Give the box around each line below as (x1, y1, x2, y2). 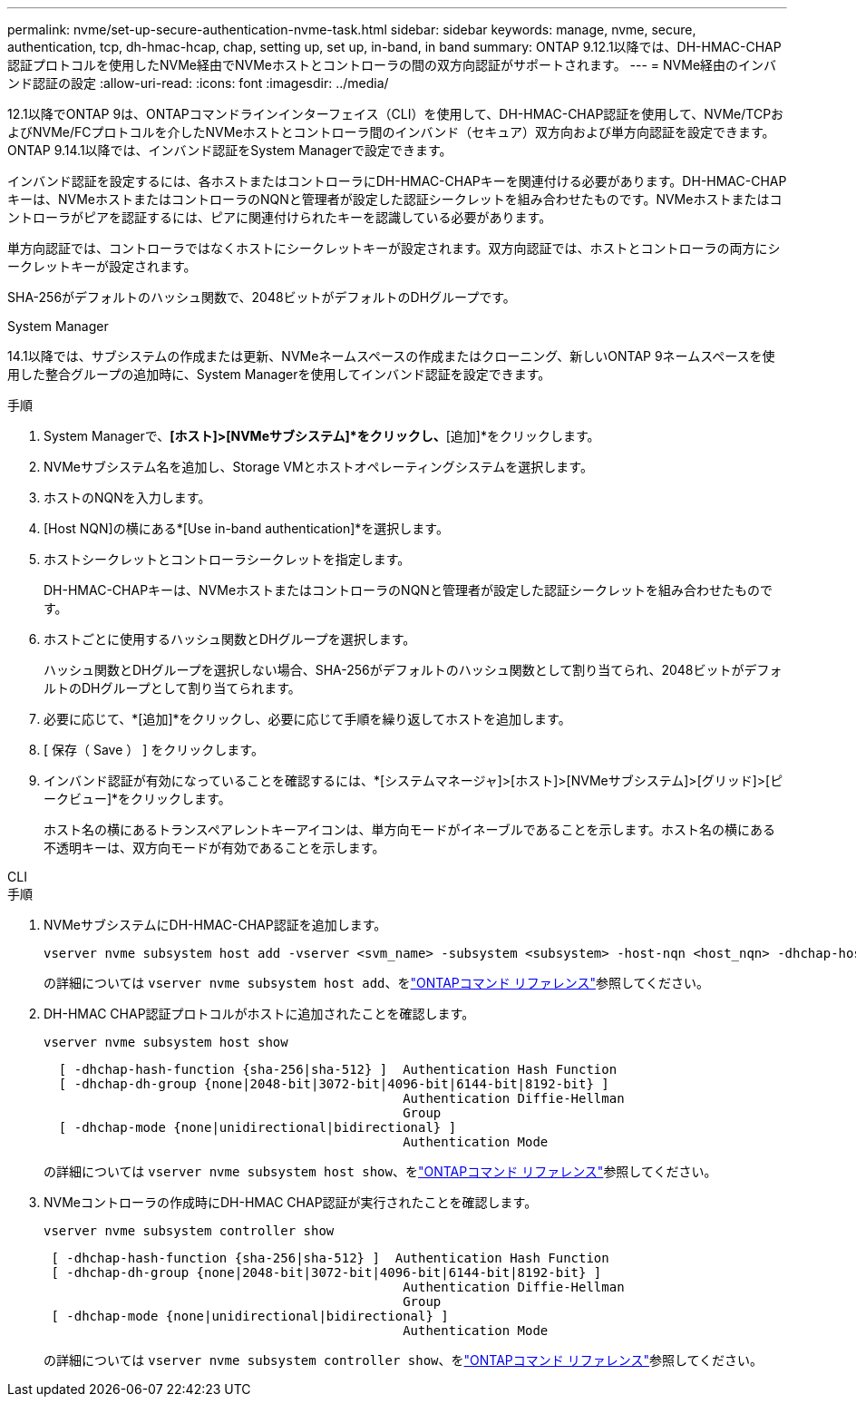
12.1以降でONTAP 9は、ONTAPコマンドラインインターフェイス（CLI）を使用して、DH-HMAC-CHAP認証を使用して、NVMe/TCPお (7, 106, 784, 122)
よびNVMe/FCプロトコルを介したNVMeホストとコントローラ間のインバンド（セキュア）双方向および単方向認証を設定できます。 (7, 124, 775, 140)
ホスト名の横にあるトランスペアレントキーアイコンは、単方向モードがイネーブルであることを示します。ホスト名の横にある (44, 822, 776, 837)
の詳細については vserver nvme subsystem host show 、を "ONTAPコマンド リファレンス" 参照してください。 (44, 1164, 717, 1179)
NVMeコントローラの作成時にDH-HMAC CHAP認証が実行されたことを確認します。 (44, 1194, 538, 1210)
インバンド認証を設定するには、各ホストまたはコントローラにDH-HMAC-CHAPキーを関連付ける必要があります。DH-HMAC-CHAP (7, 173, 787, 189)
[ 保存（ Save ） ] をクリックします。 (44, 742, 264, 757)
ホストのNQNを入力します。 (44, 490, 211, 505)
